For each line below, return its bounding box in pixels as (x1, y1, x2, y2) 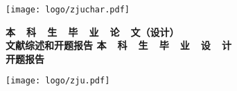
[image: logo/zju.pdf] (6, 76, 110, 86)
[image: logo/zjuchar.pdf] (6, 5, 130, 14)
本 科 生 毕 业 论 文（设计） (6, 24, 179, 39)
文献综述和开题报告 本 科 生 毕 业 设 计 (6, 38, 231, 52)
